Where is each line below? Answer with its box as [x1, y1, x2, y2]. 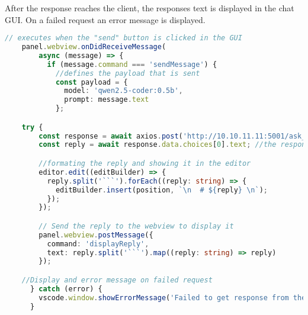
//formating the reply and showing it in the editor [38, 159, 251, 168]
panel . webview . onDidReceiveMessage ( [21, 43, 166, 52]
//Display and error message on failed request [21, 275, 213, 284]
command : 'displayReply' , [47, 239, 149, 248]
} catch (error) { [30, 284, 102, 293]
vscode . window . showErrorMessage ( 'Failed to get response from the [38, 293, 306, 302]
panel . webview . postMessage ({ [38, 230, 153, 239]
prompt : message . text [64, 95, 149, 104]
